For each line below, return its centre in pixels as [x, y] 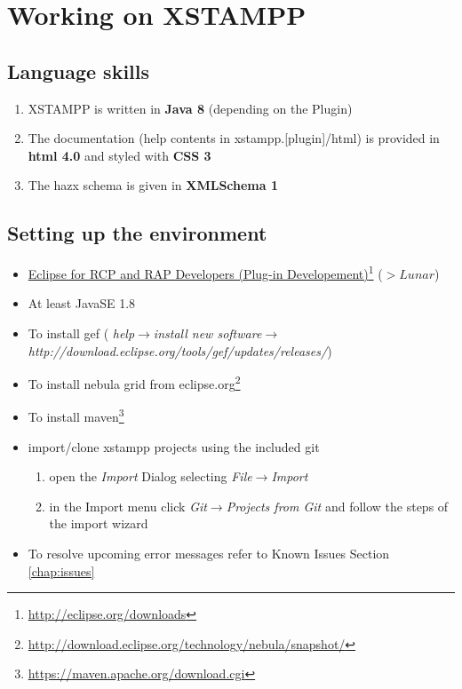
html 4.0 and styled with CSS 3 [119, 155]
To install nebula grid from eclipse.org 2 [134, 382]
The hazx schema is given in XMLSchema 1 [153, 185]
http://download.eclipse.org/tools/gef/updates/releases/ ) [180, 350]
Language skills [79, 71]
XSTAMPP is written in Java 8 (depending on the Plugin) [190, 108]
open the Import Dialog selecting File [151, 476]
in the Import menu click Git [128, 506]
